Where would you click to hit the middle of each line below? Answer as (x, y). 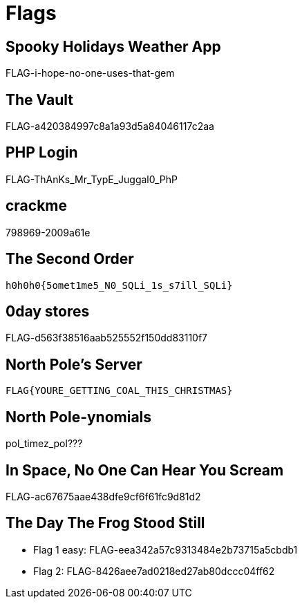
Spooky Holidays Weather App (113, 46)
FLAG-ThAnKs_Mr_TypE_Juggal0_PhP (92, 179)
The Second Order (70, 259)
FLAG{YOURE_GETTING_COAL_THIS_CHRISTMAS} (119, 391)
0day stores (48, 311)
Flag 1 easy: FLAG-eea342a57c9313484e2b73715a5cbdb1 (166, 549)
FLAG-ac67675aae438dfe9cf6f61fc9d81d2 (103, 496)
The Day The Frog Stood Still (105, 523)
